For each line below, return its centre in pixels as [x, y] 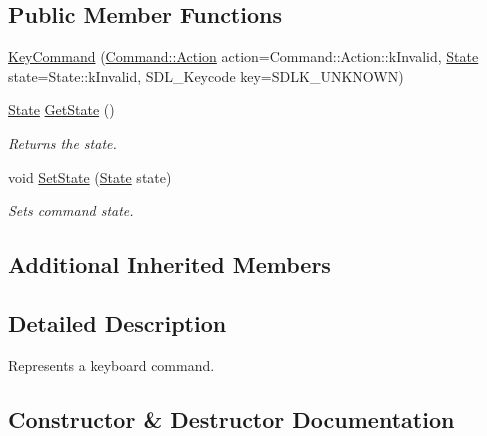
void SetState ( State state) [90, 176]
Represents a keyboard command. [111, 364]
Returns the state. [62, 142]
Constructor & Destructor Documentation [231, 418]
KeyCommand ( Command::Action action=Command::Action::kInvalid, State [243, 56]
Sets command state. [71, 210]
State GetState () [61, 109]
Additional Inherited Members [169, 264]
